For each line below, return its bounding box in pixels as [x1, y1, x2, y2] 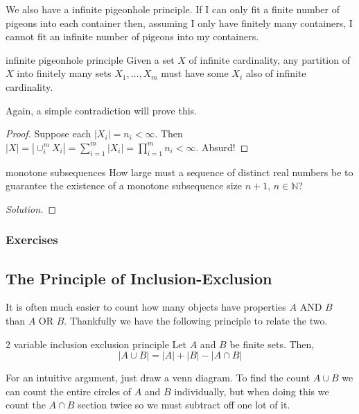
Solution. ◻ [6, 201, 57, 216]
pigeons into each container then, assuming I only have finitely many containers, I [6, 15, 353, 30]
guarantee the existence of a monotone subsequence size [6, 178, 242, 193]
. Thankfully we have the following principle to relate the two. [64, 313, 328, 327]
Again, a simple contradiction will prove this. [6, 103, 197, 117]
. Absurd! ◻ [195, 139, 249, 154]
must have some [161, 66, 229, 80]
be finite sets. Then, [229, 336, 315, 351]
